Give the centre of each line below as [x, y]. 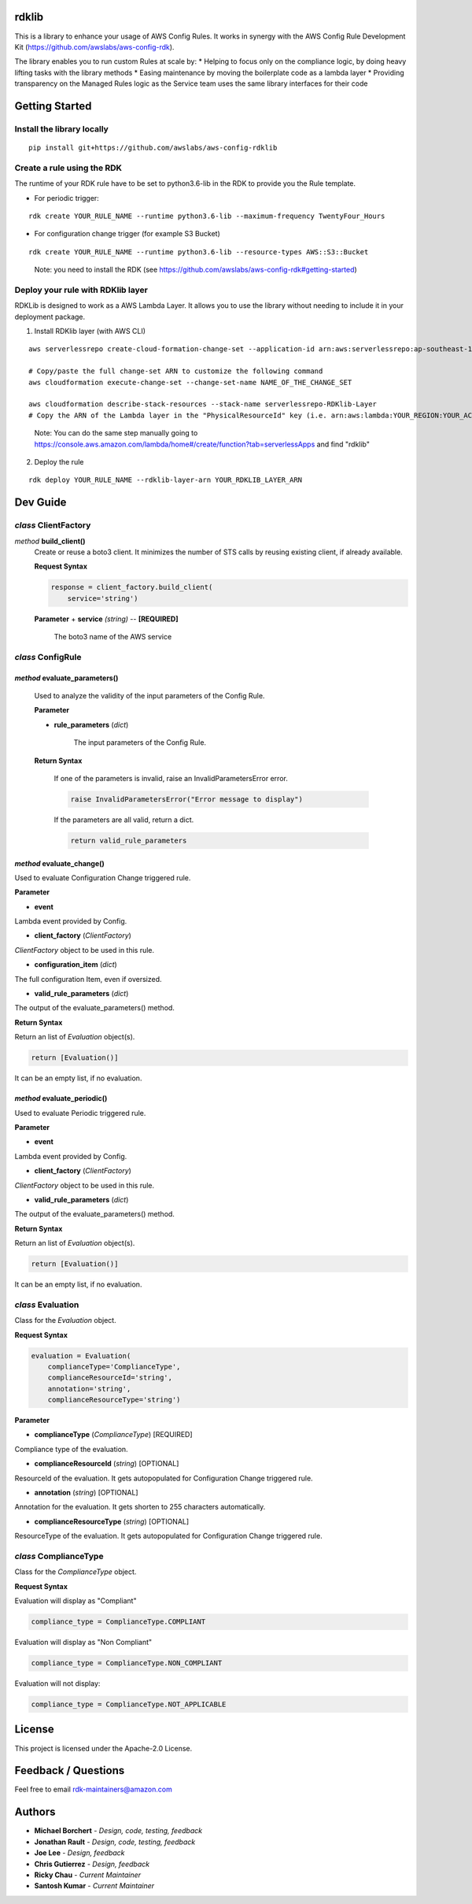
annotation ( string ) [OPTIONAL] [86, 1493]
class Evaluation [47, 1305]
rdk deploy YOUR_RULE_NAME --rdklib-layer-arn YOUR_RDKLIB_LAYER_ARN [166, 480]
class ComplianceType [59, 1556]
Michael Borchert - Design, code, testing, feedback [118, 1831]
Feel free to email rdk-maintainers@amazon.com [93, 1789]
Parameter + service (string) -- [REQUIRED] [106, 619]
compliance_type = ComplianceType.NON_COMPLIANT [127, 1663]
